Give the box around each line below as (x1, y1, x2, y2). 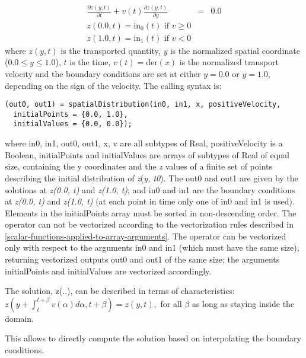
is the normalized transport (179, 56, 279, 68)
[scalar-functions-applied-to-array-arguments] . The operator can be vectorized (5, 229, 286, 242)
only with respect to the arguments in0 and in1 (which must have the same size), (5, 241, 299, 254)
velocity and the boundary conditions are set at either (5, 67, 201, 79)
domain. (5, 312, 34, 324)
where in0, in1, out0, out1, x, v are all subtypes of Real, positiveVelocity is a (5, 137, 283, 149)
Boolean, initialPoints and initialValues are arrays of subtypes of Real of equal (5, 148, 289, 161)
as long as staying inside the (192, 297, 295, 309)
